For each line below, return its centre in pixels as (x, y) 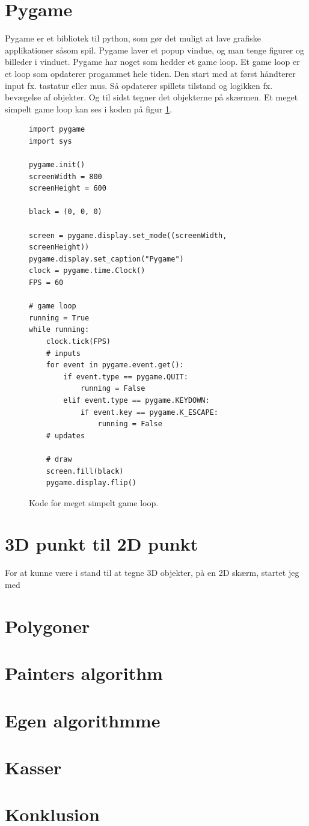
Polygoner (47, 626)
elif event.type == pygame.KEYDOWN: (136, 400)
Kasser (33, 767)
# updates (66, 436)
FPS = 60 (46, 283)
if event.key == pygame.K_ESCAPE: (149, 412)
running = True (59, 318)
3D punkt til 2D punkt (102, 544)
